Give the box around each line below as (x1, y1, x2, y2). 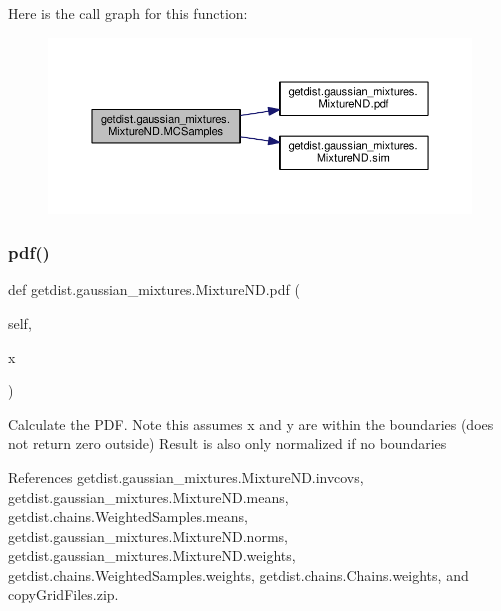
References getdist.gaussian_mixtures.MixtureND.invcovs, (8, 466, 364, 487)
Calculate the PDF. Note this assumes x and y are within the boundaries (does (8, 413, 494, 434)
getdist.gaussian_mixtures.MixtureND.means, (8, 486, 289, 507)
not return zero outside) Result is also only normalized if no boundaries (8, 433, 447, 454)
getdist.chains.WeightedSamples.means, (8, 506, 248, 527)
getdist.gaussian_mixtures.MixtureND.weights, (8, 545, 296, 566)
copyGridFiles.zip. (8, 584, 119, 605)
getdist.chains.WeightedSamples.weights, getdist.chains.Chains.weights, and (8, 564, 469, 585)
